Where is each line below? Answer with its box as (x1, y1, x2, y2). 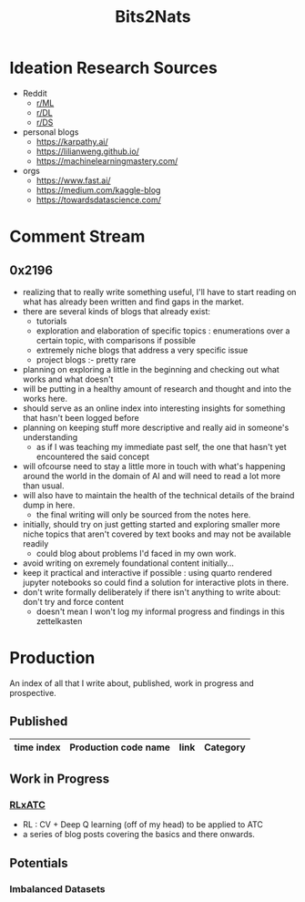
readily (22, 538, 49, 548)
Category (203, 741, 246, 753)
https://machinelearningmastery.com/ (36, 155, 178, 166)
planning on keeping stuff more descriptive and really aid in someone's (22, 422, 290, 433)
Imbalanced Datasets (9, 882, 106, 895)
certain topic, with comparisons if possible (36, 334, 196, 345)
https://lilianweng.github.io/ (36, 146, 139, 157)
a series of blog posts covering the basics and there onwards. (22, 829, 255, 840)
